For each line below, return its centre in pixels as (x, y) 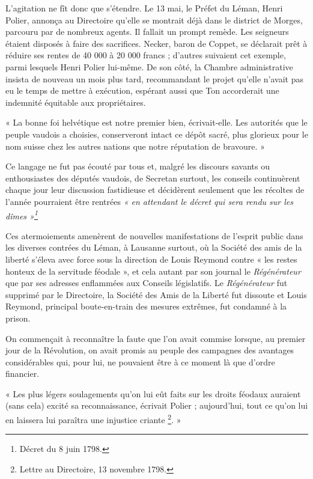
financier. (23, 374)
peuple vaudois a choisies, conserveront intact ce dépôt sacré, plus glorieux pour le (157, 134)
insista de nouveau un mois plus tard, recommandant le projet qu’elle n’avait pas (154, 78)
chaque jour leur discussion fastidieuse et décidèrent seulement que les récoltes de (155, 190)
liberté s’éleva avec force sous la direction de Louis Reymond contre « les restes (151, 259)
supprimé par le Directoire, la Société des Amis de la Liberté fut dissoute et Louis (156, 294)
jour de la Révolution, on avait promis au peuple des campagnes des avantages (150, 350)
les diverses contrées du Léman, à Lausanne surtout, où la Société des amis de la (154, 247)
